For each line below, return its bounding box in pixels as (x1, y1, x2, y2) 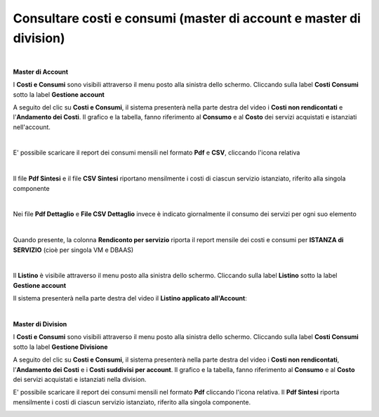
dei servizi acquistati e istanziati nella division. (13, 375, 147, 383)
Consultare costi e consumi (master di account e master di (13, 11, 361, 26)
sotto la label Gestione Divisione (13, 343, 108, 351)
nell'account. (13, 123, 51, 131)
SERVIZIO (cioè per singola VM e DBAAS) (13, 246, 134, 254)
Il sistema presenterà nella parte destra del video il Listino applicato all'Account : (13, 294, 247, 303)
